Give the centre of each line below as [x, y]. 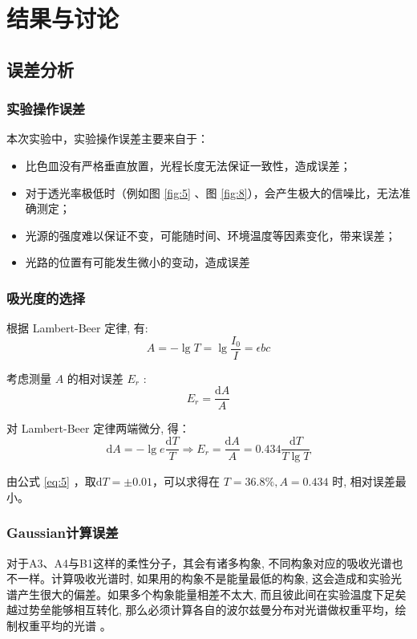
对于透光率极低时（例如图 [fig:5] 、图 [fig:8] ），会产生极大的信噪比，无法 [212, 192]
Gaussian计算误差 [63, 533]
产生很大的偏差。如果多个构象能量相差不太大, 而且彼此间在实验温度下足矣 [212, 594]
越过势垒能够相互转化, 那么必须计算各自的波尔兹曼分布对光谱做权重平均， [201, 610]
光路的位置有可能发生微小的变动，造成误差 [138, 262]
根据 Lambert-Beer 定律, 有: [77, 328]
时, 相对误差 [364, 481]
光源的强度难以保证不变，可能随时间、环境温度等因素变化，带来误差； [211, 235]
